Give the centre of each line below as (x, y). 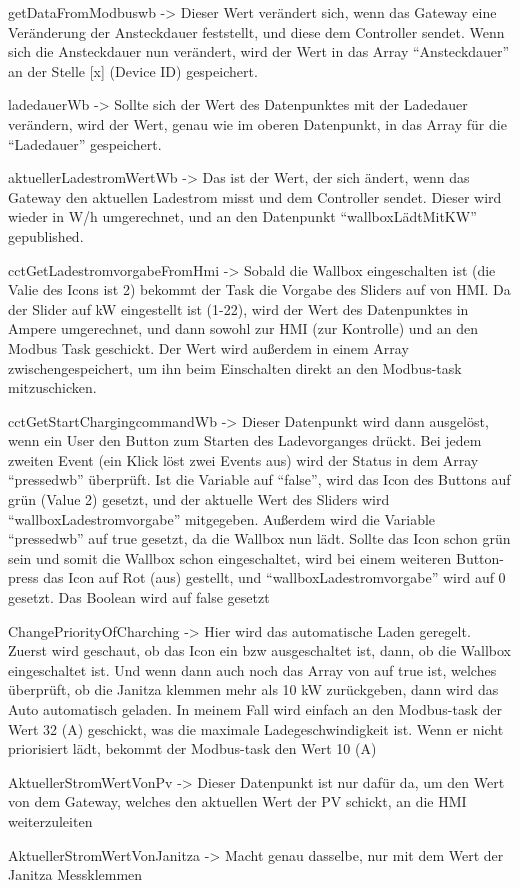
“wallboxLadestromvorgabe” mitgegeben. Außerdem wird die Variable (222, 518)
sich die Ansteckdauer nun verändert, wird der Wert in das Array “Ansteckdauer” (259, 51)
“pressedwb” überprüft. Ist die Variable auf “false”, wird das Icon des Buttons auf (259, 479)
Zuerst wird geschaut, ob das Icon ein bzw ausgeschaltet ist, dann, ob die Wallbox (259, 650)
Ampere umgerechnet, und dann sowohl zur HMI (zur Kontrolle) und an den (243, 328)
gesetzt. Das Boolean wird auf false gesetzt (139, 597)
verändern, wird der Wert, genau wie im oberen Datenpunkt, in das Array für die (257, 123)
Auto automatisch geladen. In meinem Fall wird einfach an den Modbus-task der (255, 709)
